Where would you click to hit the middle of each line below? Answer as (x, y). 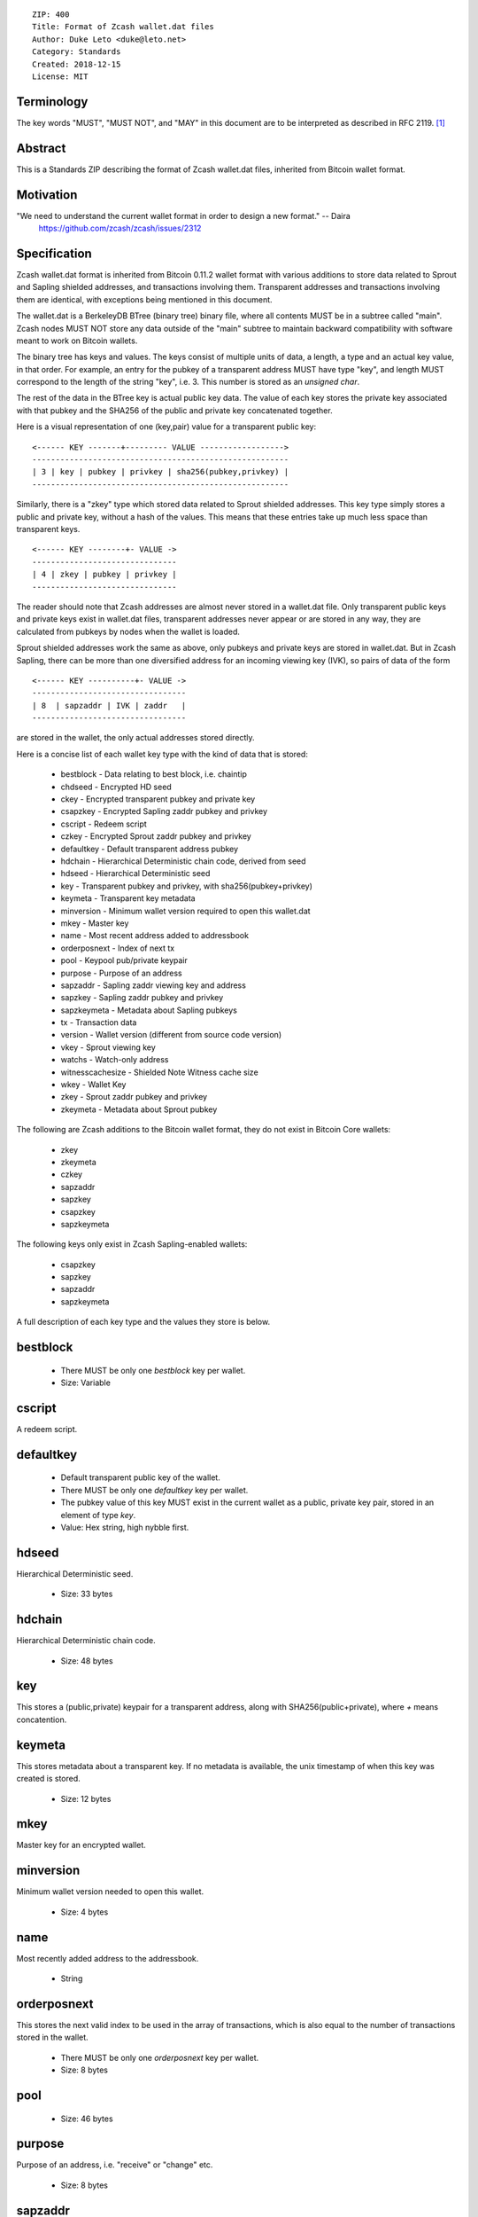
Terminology (52, 102)
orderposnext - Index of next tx (118, 948)
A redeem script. (47, 1429)
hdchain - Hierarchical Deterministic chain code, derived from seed (183, 861)
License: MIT (60, 76)
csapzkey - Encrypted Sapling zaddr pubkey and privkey (164, 811)
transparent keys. (48, 529)
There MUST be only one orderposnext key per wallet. (160, 2057)
